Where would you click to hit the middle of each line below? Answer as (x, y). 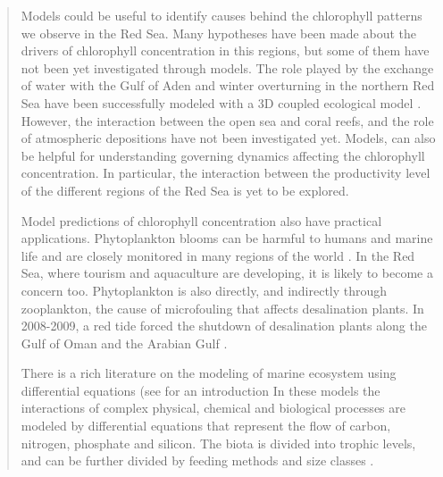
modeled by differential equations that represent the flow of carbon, (206, 426)
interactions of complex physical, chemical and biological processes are (213, 408)
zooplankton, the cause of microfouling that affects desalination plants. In (222, 308)
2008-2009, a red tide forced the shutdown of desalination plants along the (224, 326)
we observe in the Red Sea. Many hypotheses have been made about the (218, 33)
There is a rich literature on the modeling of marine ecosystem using (209, 373)
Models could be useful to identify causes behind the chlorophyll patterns (221, 15)
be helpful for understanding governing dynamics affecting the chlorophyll (223, 155)
